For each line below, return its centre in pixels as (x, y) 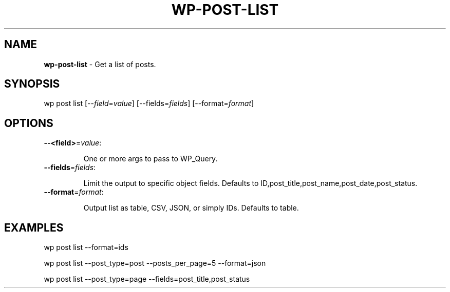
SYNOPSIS (32, 84)
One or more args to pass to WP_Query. (151, 159)
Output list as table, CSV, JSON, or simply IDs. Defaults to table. (191, 208)
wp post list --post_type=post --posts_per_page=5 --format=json (155, 263)
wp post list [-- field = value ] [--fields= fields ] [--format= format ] (149, 103)
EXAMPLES (34, 227)
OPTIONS (29, 123)
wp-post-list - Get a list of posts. (100, 64)
